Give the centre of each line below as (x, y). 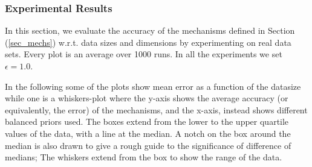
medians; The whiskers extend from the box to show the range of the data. (144, 157)
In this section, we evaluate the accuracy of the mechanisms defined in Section (150, 30)
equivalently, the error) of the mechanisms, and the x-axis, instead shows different (156, 109)
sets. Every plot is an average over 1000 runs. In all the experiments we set (144, 54)
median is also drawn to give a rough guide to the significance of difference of (148, 145)
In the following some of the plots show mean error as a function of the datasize (153, 86)
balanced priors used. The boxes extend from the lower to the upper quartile (147, 121)
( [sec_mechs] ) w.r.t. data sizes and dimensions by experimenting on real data (148, 42)
